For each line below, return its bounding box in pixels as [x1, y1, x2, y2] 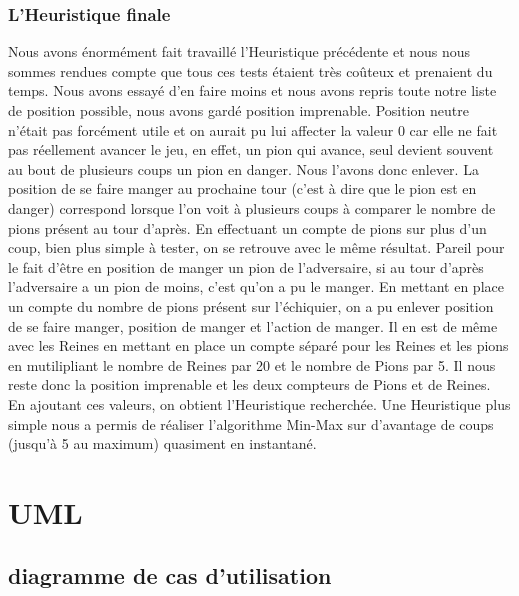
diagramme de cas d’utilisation [8, 560, 332, 591]
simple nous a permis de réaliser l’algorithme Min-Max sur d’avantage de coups [8, 413, 494, 434]
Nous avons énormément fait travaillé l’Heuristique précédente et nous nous [8, 41, 471, 62]
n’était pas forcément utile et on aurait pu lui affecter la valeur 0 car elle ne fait [8, 119, 498, 140]
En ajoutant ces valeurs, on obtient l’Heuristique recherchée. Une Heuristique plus [8, 393, 511, 414]
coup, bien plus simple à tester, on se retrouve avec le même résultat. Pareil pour [8, 237, 505, 258]
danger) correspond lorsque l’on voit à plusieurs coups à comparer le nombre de [8, 197, 496, 218]
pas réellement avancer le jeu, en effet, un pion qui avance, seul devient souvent [8, 139, 494, 160]
